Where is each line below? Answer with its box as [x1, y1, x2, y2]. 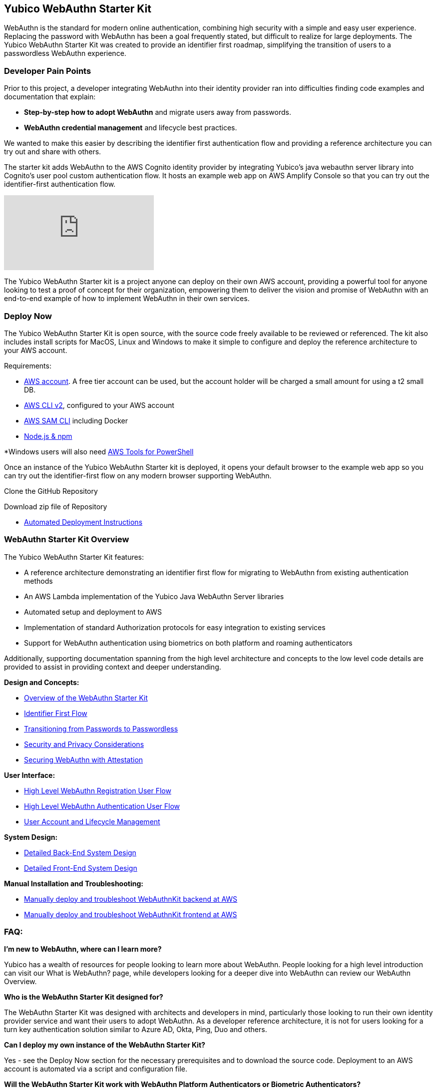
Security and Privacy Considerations [24, 739, 144, 748]
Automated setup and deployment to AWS [24, 607, 162, 616]
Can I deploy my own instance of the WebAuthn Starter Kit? [4, 1041, 205, 1050]
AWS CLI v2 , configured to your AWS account [24, 400, 174, 409]
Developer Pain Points [4, 65, 91, 76]
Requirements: [4, 361, 51, 370]
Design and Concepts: [4, 678, 79, 687]
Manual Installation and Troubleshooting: [4, 879, 143, 888]
